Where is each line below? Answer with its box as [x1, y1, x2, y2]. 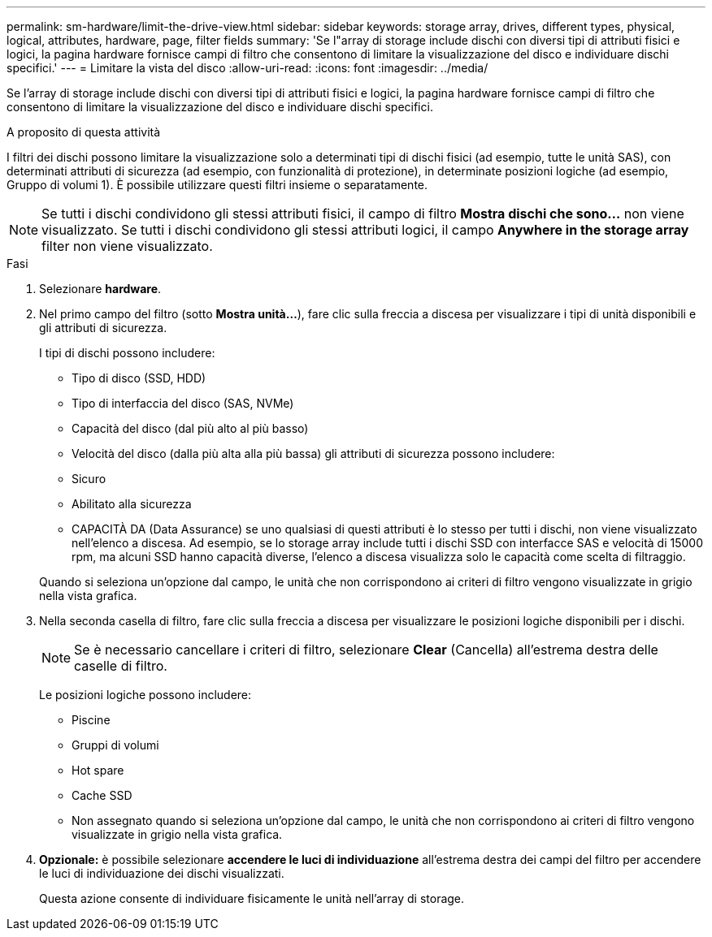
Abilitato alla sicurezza [72, 497, 192, 511]
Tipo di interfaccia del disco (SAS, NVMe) [72, 396, 294, 410]
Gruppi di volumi [72, 738, 159, 752]
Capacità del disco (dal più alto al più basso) [72, 421, 309, 435]
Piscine [72, 713, 111, 727]
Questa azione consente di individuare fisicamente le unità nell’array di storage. [39, 892, 465, 905]
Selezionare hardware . [39, 282, 162, 296]
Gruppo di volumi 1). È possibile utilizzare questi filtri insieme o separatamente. [7, 178, 428, 192]
